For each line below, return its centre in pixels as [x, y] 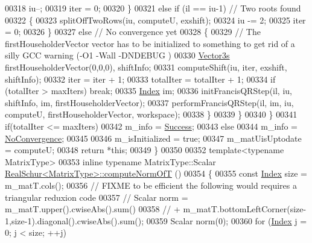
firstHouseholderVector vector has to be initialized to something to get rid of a [150, 43]
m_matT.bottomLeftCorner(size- [245, 209]
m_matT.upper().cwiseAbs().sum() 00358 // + [93, 209]
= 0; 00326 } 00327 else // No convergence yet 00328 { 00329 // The [133, 32]
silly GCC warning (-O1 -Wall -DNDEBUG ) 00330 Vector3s [117, 55]
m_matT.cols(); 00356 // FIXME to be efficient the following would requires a [151, 185]
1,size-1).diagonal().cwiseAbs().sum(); [75, 220]
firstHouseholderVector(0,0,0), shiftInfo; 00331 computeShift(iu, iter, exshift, [146, 67]
